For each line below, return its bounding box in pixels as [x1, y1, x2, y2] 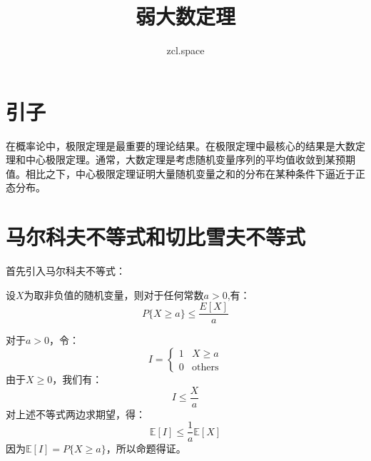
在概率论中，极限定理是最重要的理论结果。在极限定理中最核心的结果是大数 [6, 138, 355, 153]
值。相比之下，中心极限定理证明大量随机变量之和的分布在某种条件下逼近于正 [6, 166, 365, 181]
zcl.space [166, 43, 205, 58]
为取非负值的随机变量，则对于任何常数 [24, 287, 204, 302]
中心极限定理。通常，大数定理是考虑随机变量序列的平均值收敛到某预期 [25, 152, 355, 167]
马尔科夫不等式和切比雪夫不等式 [6, 222, 306, 251]
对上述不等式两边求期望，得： [6, 406, 146, 421]
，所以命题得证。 [106, 441, 186, 456]
